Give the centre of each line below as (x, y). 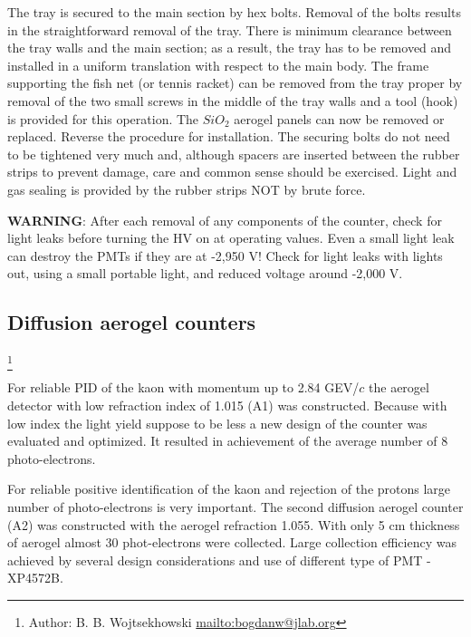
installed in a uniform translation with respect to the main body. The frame (218, 65)
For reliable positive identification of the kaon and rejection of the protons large (229, 489)
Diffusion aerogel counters (132, 322)
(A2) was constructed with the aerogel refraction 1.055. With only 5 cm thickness (234, 524)
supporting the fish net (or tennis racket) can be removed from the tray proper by (235, 83)
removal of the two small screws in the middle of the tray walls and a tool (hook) (233, 100)
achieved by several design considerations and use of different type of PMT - (219, 560)
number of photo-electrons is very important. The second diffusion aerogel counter (235, 507)
